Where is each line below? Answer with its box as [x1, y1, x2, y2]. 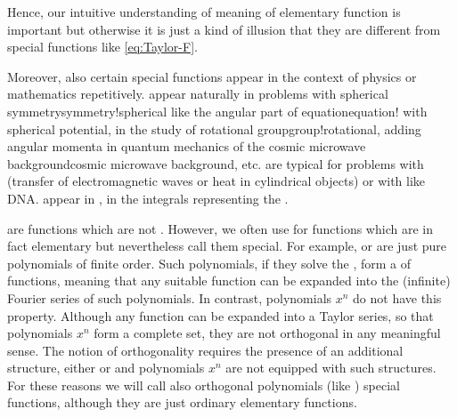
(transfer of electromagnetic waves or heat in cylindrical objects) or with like [7, 172, 426, 190]
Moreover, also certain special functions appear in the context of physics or [7, 67, 417, 85]
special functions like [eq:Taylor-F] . [7, 37, 198, 56]
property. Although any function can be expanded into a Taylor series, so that [7, 306, 434, 325]
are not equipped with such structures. [225, 358, 437, 377]
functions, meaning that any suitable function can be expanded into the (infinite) [7, 271, 451, 290]
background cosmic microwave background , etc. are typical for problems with [7, 154, 424, 172]
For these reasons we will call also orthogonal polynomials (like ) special [7, 375, 400, 394]
